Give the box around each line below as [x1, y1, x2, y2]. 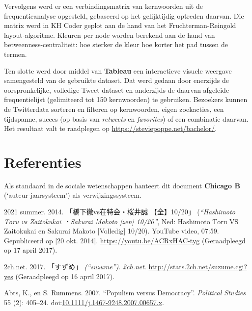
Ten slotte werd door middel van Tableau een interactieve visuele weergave [4, 65, 232, 76]
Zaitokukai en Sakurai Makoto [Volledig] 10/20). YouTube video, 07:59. [4, 226, 219, 236]
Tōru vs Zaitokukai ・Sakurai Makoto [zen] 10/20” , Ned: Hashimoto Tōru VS [4, 216, 239, 226]
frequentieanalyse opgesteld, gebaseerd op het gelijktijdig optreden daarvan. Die [4, 10, 244, 21]
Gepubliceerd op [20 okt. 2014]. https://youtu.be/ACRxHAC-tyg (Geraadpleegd [4, 235, 246, 245]
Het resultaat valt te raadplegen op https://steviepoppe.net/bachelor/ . [4, 123, 217, 133]
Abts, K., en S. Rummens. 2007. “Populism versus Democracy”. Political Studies [4, 287, 246, 298]
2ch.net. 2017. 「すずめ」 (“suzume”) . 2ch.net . [4, 261, 146, 271]
